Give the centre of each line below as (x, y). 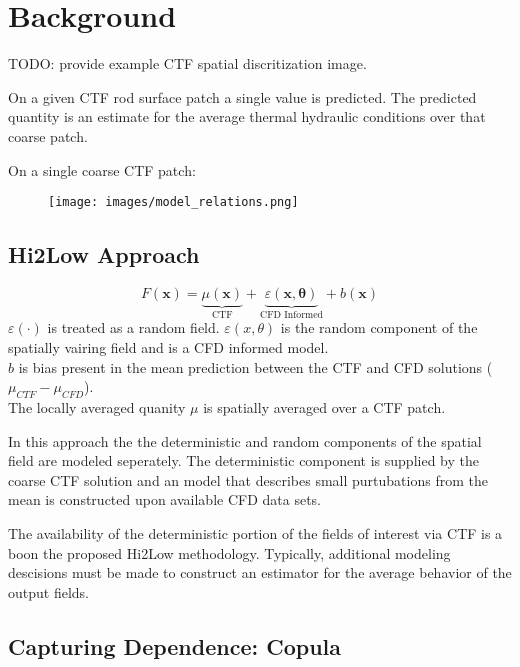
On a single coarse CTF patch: (102, 169)
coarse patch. (48, 135)
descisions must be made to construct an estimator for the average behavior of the (260, 572)
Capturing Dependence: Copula (175, 645)
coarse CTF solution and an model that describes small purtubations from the (248, 479)
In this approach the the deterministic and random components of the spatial (245, 440)
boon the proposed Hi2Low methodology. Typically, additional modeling (229, 552)
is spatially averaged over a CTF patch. (324, 406)
